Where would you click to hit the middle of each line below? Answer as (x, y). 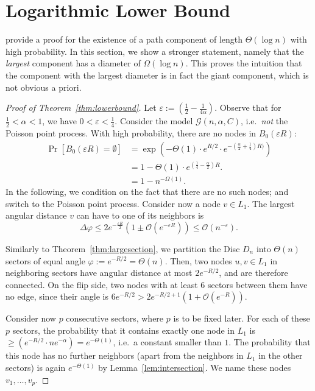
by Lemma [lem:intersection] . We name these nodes (195, 368)
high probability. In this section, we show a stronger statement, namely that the (155, 51)
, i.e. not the (264, 121)
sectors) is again (36, 368)
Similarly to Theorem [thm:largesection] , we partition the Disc (123, 248)
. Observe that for (248, 107)
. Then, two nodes (198, 260)
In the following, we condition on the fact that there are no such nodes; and (147, 192)
